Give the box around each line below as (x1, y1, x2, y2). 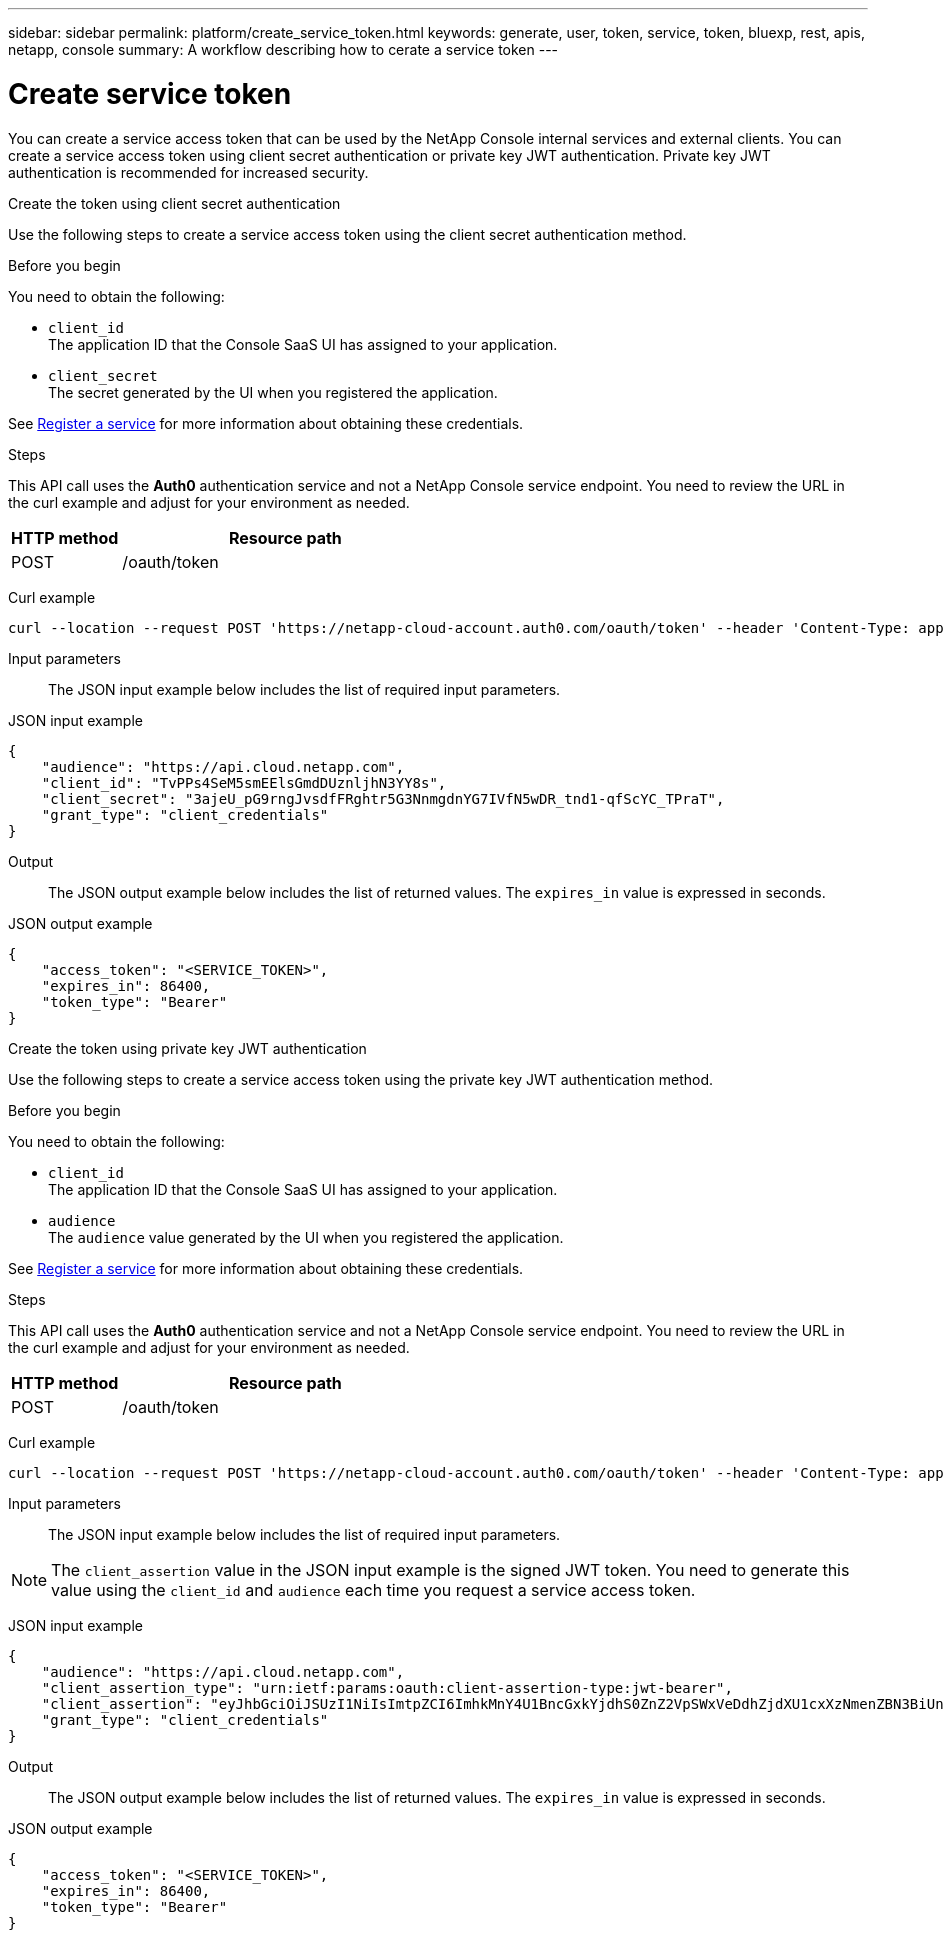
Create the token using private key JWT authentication (8, 1039, 367, 1057)
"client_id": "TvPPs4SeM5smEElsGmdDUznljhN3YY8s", (41, 774, 447, 791)
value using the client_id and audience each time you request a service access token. (51, 1579, 696, 1600)
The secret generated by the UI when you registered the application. (48, 383, 498, 401)
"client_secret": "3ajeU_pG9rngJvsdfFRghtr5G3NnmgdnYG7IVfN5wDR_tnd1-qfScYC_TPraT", (41, 790, 725, 807)
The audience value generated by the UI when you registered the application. (48, 1228, 564, 1246)
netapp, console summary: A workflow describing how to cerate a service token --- (8, 41, 559, 58)
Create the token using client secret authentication (8, 194, 341, 212)
